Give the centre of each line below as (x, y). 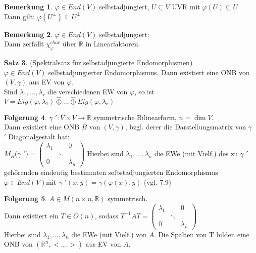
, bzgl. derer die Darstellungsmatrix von (185, 127)
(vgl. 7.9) (157, 182)
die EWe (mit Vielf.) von (109, 234)
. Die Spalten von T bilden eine (202, 234)
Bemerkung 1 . (28, 6)
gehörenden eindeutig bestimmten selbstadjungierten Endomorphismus (111, 172)
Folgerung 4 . (26, 117)
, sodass (106, 215)
